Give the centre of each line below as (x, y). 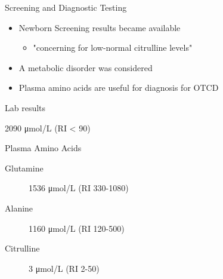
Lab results (25, 107)
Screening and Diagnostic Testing (66, 7)
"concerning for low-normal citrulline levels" (113, 47)
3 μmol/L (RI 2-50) (64, 268)
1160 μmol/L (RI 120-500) (77, 228)
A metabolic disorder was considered (86, 67)
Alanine (19, 208)
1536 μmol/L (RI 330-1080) (79, 188)
